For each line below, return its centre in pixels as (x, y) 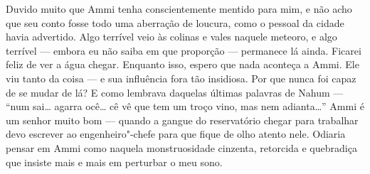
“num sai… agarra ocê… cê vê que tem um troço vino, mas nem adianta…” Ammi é (185, 106)
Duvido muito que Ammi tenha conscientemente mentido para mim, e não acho (179, 9)
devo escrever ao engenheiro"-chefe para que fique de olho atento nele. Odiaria (176, 134)
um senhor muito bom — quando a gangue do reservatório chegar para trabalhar (182, 120)
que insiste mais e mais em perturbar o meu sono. (114, 162)
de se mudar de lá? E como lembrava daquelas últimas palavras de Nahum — (175, 92)
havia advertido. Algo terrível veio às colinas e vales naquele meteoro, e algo (171, 37)
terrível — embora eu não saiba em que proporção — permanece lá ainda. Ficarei (184, 50)
